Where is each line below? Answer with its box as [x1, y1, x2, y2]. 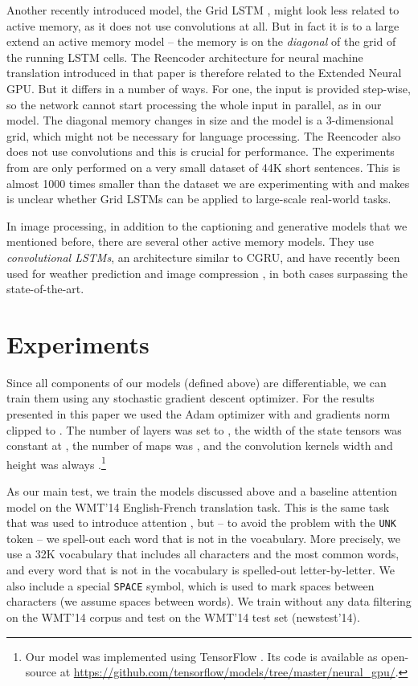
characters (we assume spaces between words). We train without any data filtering [6, 593, 412, 610]
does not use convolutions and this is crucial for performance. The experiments [6, 143, 395, 160]
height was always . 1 [6, 453, 106, 472]
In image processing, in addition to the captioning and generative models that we [6, 217, 408, 234]
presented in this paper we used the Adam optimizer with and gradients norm [6, 406, 391, 422]
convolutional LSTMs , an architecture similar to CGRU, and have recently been [6, 248, 400, 265]
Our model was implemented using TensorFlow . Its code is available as [25, 647, 378, 664]
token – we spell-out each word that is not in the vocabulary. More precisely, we [6, 529, 400, 546]
